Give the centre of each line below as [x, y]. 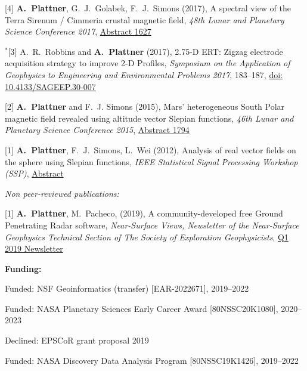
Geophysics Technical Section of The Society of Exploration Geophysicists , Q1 [147, 236]
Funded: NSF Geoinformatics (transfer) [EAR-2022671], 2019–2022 [127, 288]
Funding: [23, 268]
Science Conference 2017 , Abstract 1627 [78, 31]
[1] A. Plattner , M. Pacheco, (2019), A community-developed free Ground [144, 213]
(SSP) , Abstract [34, 173]
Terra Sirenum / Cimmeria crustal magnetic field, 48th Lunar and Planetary [145, 19]
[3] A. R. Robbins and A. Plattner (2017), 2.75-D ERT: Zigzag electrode [145, 51]
